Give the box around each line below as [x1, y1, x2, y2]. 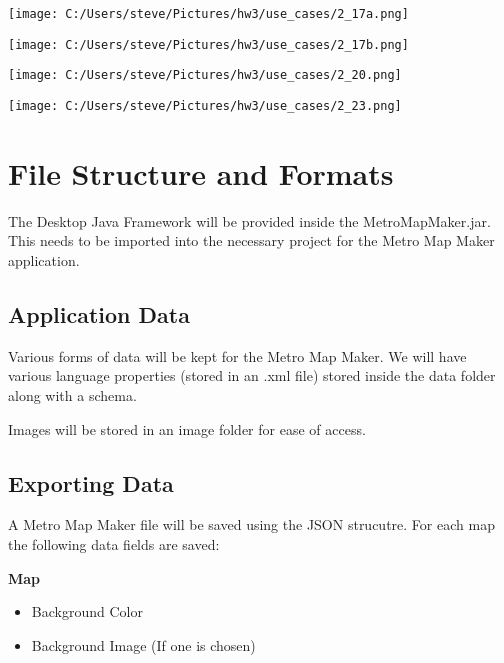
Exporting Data [8, 467, 174, 498]
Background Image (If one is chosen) [31, 634, 256, 655]
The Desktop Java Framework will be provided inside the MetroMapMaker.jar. [8, 210, 491, 231]
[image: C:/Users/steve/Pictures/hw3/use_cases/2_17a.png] [8, 7, 409, 21]
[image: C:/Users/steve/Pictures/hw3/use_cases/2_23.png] [8, 98, 402, 113]
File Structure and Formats [8, 152, 394, 193]
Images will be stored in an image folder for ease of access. [8, 418, 366, 439]
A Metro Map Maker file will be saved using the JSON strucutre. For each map [8, 514, 495, 535]
